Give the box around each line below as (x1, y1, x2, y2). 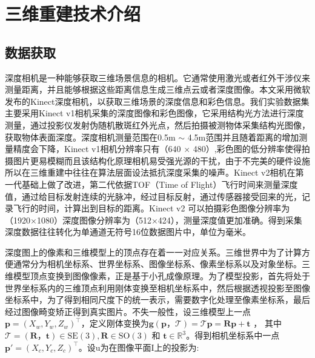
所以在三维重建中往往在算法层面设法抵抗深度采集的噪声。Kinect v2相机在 (5, 166, 296, 179)
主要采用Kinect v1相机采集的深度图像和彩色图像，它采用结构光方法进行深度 (5, 107, 304, 119)
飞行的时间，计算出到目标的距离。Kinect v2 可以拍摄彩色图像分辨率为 (13, 202, 290, 214)
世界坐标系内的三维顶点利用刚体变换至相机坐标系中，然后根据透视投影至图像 (5, 281, 310, 294)
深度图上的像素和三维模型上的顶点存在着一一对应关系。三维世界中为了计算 (5, 245, 302, 258)
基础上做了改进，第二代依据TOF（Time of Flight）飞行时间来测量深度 (21, 177, 298, 190)
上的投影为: (154, 340, 199, 353)
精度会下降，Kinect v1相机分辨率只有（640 (13, 142, 181, 155)
